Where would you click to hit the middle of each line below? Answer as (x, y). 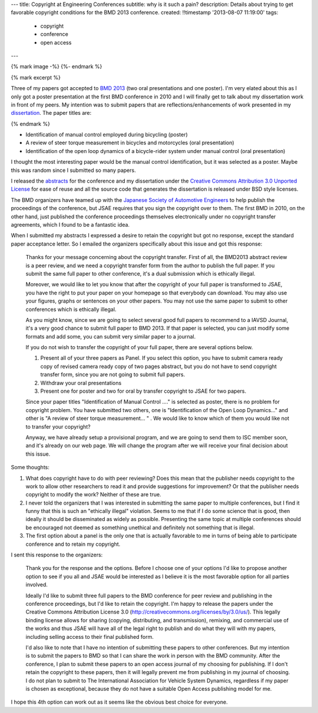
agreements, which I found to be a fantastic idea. (70, 224)
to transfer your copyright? (58, 426)
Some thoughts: (30, 467)
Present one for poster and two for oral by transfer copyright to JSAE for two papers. (143, 391)
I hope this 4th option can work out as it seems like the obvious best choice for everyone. (119, 702)
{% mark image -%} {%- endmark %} (57, 67)
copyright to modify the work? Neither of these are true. (93, 495)
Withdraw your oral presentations (81, 383)
